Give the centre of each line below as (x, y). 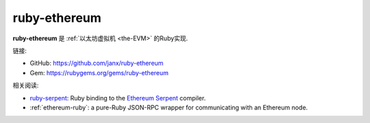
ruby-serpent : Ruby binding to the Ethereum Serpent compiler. (118, 98)
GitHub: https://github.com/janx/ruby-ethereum (97, 63)
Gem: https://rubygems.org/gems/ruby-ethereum (99, 72)
